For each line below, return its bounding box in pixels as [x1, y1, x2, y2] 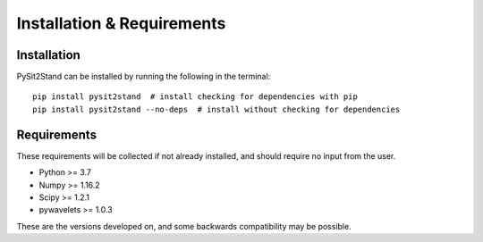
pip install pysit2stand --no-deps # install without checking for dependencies [32, 104, 401, 114]
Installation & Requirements [16, 13, 226, 33]
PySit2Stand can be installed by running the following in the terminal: [16, 71, 271, 82]
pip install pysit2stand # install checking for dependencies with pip [32, 92, 358, 102]
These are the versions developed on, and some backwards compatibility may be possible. [16, 221, 352, 231]
